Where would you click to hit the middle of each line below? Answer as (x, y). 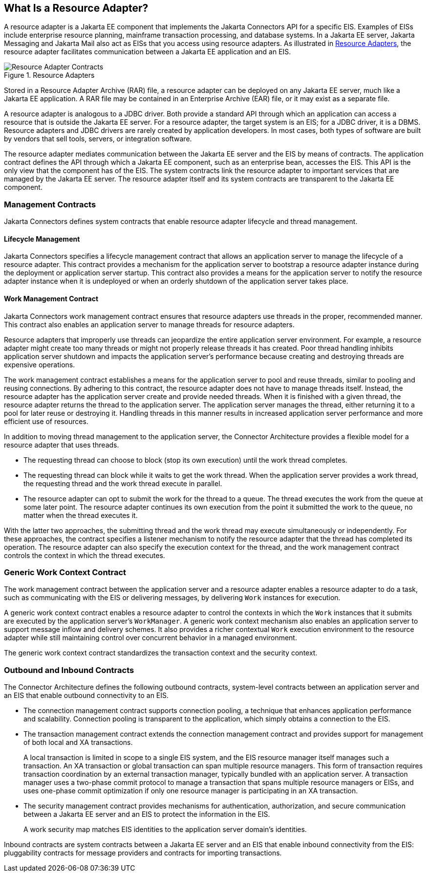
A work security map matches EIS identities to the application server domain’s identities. (165, 830)
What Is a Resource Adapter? (76, 8)
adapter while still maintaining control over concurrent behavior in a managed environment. (150, 638)
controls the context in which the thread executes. (85, 555)
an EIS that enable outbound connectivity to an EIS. (86, 696)
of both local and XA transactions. (78, 742)
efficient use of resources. (46, 421)
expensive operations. (40, 364)
